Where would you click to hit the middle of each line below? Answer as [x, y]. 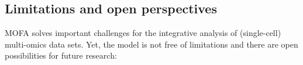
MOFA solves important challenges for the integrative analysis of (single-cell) [143, 33]
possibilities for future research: [61, 55]
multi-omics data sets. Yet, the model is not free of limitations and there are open [151, 44]
